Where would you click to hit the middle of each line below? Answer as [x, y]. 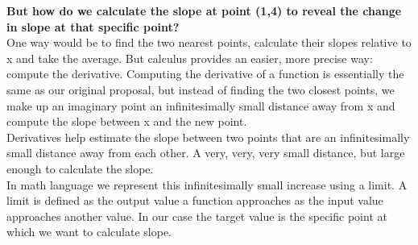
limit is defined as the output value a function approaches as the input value [195, 200]
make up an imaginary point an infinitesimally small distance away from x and [201, 105]
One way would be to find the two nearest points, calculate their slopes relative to [209, 42]
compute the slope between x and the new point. [127, 121]
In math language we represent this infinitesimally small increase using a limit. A [207, 184]
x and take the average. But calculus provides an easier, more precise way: [190, 58]
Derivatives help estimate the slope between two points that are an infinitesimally [208, 137]
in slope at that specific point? [93, 26]
